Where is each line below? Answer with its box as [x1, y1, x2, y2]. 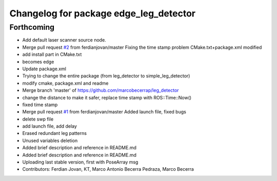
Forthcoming [9, 23, 55, 32]
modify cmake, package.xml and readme [22, 80, 109, 86]
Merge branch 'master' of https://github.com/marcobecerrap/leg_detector [22, 87, 179, 93]
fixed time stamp [22, 102, 58, 108]
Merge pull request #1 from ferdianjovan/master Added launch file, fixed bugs [22, 109, 187, 115]
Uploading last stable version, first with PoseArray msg [22, 159, 138, 165]
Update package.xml [22, 66, 67, 72]
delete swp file [22, 116, 54, 122]
